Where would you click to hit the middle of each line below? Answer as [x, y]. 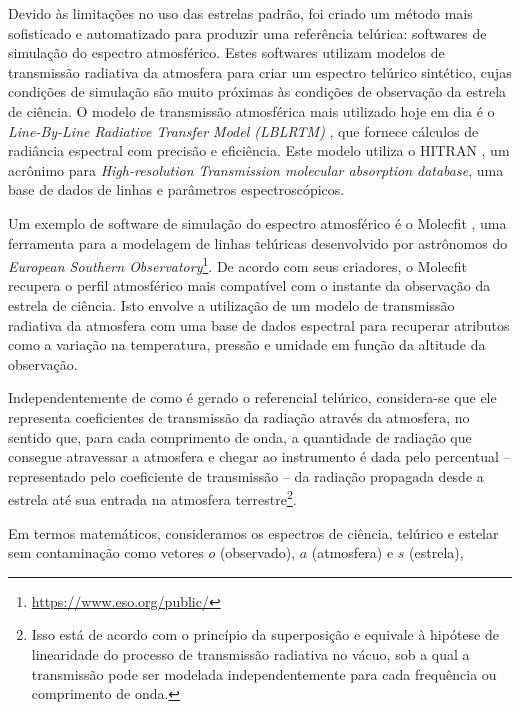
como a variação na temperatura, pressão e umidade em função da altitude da [247, 344]
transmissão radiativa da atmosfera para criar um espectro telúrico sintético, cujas [260, 71]
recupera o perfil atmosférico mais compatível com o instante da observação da [249, 285]
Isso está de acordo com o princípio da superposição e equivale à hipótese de [265, 634]
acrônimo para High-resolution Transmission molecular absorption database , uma [256, 169]
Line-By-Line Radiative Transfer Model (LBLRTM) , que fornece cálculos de [243, 130]
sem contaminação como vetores [106, 552]
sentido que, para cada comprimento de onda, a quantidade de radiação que [240, 436]
